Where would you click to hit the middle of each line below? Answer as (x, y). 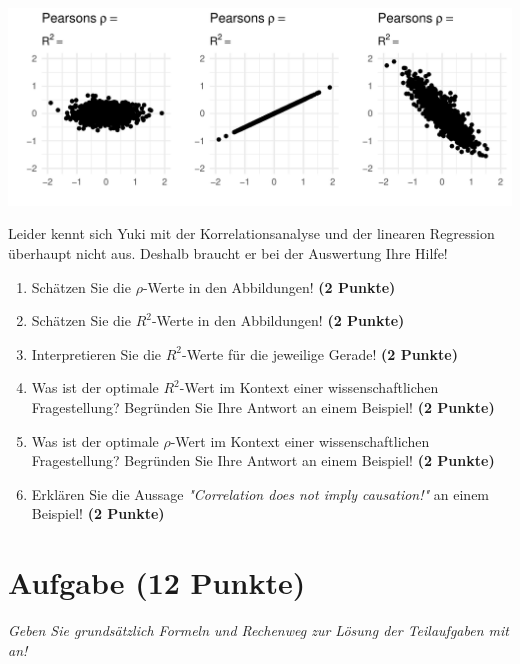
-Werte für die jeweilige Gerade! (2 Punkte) (320, 353)
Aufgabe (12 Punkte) (157, 582)
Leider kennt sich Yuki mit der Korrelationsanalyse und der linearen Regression (251, 233)
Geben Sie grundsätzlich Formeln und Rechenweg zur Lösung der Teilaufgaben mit (258, 630)
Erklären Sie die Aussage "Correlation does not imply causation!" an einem (260, 493)
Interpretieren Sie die (96, 353)
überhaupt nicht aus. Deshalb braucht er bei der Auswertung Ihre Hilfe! (228, 253)
